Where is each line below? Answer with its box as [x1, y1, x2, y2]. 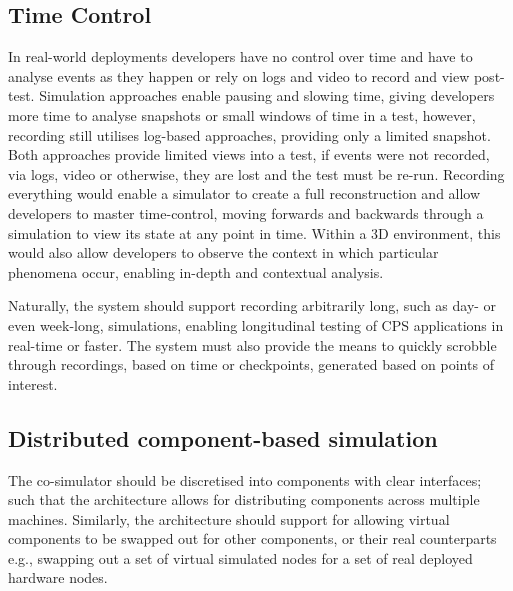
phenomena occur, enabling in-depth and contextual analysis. [8, 261, 384, 282]
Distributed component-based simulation [8, 422, 438, 453]
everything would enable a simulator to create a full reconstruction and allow [8, 183, 481, 204]
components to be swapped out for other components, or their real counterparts [8, 528, 497, 549]
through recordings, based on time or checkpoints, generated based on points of [8, 354, 494, 375]
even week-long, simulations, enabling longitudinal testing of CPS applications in [8, 314, 504, 335]
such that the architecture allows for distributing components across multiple [8, 489, 480, 510]
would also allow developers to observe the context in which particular [8, 242, 439, 263]
